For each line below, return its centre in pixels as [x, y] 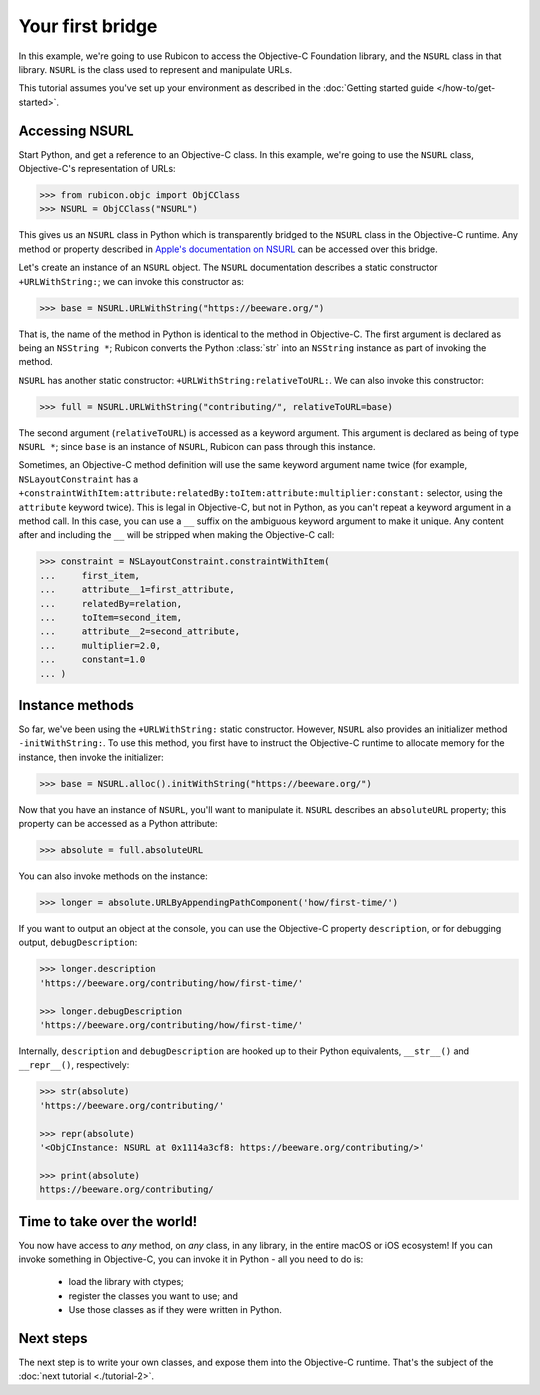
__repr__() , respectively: [74, 1065]
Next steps [53, 1338]
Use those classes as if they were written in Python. [175, 1310]
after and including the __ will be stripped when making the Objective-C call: [176, 535]
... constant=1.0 [92, 659]
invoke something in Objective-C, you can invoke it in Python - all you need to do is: [191, 1259]
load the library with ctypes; [126, 1282]
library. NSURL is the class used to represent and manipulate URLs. [155, 69]
